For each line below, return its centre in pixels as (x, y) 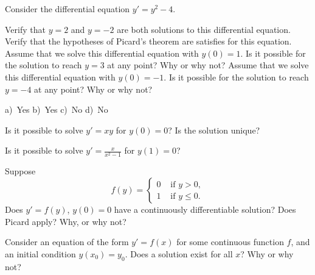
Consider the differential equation (67, 9)
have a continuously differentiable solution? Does (205, 209)
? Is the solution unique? (214, 130)
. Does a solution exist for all (179, 253)
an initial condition (40, 253)
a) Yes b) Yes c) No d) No (57, 109)
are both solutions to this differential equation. (204, 29)
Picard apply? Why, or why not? (66, 221)
